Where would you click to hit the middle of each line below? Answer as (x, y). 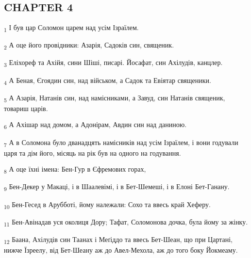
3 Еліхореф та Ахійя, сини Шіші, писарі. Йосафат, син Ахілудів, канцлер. (113, 63)
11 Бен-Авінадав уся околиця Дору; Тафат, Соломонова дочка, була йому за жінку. (126, 222)
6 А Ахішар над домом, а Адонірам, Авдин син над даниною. (95, 125)
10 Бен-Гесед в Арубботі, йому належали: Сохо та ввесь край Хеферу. (107, 205)
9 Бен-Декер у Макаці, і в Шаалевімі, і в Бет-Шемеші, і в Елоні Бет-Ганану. (117, 187)
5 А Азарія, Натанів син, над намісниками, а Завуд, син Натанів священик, (115, 98)
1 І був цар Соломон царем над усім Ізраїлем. (71, 28)
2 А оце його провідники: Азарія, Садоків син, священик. (89, 46)
